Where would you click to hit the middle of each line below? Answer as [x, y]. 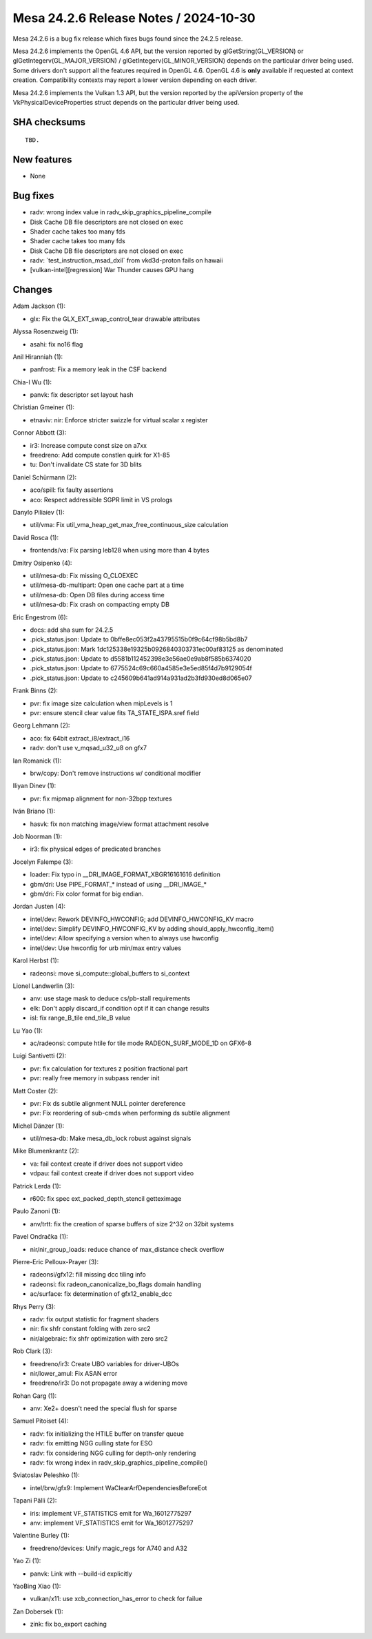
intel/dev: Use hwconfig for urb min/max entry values [106, 948]
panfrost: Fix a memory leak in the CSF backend [98, 369]
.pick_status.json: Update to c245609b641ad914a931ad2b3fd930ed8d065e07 [141, 678]
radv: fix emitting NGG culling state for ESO [91, 1443]
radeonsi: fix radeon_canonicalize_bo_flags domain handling [116, 1284]
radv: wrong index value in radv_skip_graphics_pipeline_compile [121, 212]
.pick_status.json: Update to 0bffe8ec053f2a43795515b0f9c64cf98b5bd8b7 [139, 639]
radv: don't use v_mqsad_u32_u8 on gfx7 [89, 748]
